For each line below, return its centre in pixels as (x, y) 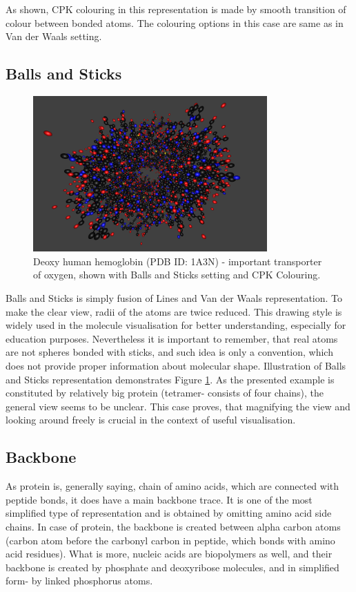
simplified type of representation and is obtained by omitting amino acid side (169, 513)
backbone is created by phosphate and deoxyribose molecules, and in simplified (172, 567)
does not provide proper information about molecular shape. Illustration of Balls (176, 365)
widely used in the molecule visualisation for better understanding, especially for (176, 325)
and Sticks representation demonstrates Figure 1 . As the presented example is (170, 379)
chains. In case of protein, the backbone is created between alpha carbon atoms (173, 526)
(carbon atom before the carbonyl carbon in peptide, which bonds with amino (170, 540)
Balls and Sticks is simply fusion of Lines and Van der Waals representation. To (174, 297)
